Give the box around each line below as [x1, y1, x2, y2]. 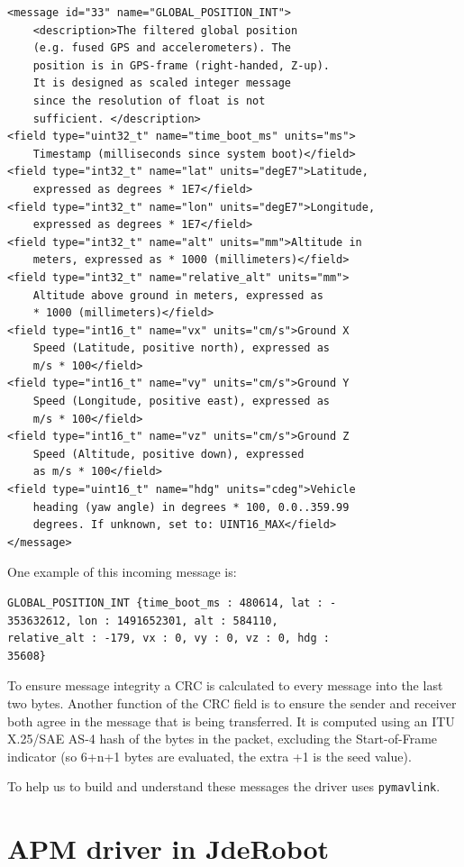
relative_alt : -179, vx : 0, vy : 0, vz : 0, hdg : [7, 632, 330, 645]
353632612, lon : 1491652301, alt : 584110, [7, 614, 278, 627]
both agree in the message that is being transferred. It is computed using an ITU [7, 711, 455, 730]
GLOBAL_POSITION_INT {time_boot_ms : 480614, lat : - [7, 597, 337, 609]
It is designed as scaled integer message [32, 77, 291, 90]
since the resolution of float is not [32, 94, 266, 107]
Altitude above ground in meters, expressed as [32, 288, 323, 302]
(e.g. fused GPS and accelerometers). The [32, 41, 291, 55]
